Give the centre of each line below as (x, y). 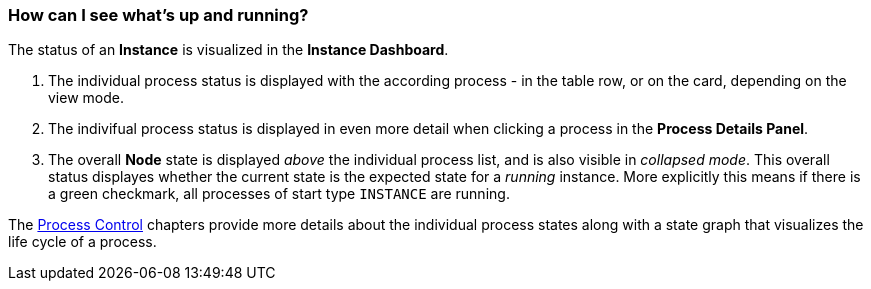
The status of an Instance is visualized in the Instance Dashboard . (228, 50)
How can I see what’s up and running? (158, 15)
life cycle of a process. (82, 242)
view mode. (86, 98)
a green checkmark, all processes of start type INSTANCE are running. (279, 194)
